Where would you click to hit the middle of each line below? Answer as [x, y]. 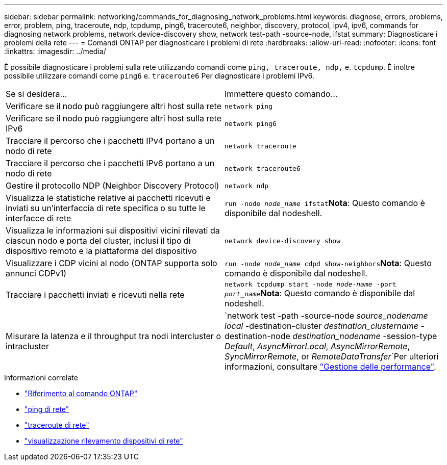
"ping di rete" [47, 409]
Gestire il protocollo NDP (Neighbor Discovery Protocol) [113, 186]
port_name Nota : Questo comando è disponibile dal [320, 293]
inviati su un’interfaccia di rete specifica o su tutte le [106, 208]
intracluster [27, 346]
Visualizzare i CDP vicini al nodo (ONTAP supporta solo [111, 263]
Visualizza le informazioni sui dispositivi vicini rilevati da [113, 230]
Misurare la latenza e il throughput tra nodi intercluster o [113, 336]
